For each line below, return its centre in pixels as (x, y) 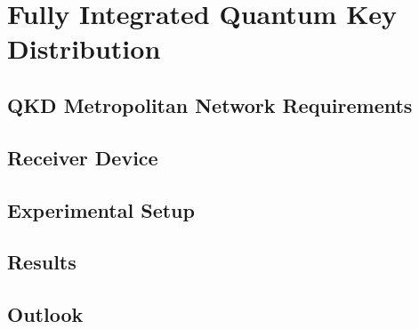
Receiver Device (83, 157)
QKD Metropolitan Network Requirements (210, 104)
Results (42, 262)
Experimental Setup (101, 209)
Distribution (84, 48)
